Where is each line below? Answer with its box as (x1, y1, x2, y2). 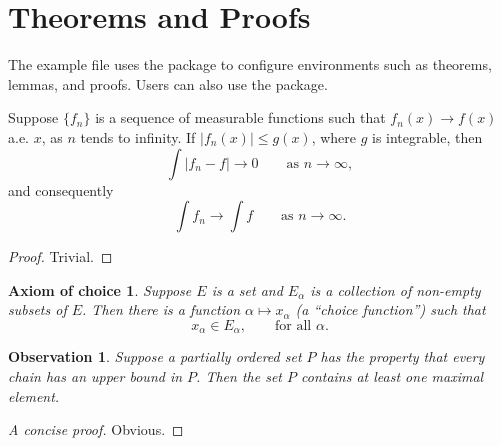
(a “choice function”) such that (295, 299, 486, 320)
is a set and (211, 279, 283, 300)
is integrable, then (372, 126, 483, 147)
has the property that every (320, 346, 485, 367)
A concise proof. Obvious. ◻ (8, 419, 184, 440)
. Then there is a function (82, 299, 241, 320)
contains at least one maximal (300, 365, 484, 386)
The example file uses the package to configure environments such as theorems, (8, 54, 492, 75)
